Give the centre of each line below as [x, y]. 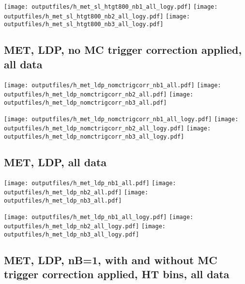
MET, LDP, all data [55, 162]
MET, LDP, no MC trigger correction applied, [123, 50]
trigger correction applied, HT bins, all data [117, 274]
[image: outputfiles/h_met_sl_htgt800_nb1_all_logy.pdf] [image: [111, 7]
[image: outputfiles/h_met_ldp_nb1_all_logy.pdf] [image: [99, 217]
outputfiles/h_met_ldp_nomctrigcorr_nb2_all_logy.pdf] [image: [107, 129]
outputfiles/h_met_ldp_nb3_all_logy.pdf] [72, 234]
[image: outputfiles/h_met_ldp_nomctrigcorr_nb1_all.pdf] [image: [113, 85]
